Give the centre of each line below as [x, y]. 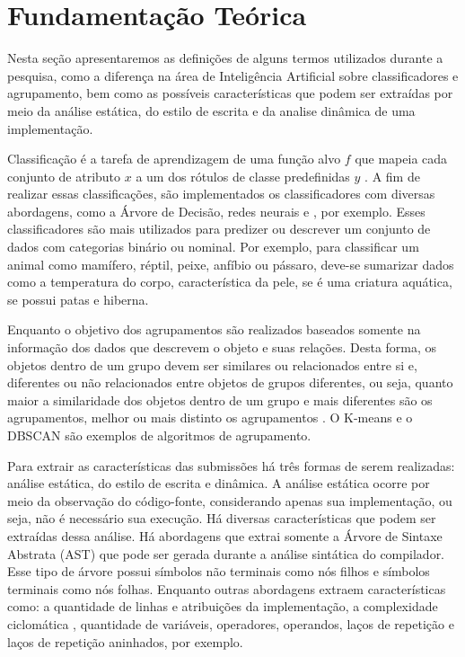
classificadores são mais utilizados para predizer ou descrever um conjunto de [219, 229]
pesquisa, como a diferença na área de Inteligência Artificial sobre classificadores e [233, 75]
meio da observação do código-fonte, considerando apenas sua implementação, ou [230, 500]
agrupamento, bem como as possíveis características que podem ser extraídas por [230, 93]
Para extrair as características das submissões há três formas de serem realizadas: [231, 465]
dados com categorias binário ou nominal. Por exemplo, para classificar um [213, 247]
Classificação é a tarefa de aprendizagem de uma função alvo [174, 159]
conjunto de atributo [64, 176]
